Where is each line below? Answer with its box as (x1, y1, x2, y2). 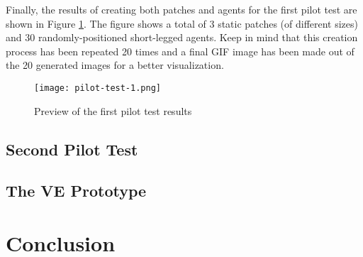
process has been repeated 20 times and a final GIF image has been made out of (6, 43, 354, 58)
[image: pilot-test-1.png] (34, 82, 161, 93)
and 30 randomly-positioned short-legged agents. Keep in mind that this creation (6, 30, 358, 45)
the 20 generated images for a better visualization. (6, 58, 224, 72)
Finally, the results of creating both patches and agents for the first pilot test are (6, 2, 357, 16)
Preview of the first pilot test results (34, 103, 192, 118)
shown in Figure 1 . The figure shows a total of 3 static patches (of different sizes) (6, 16, 359, 31)
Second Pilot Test (6, 138, 138, 160)
